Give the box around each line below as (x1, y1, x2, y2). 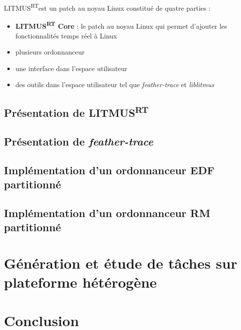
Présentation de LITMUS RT (4, 103, 149, 120)
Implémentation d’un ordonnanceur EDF (4, 162, 215, 177)
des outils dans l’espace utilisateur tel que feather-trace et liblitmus (15, 79, 214, 90)
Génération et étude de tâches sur (4, 253, 238, 273)
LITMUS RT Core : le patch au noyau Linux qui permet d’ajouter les (15, 19, 227, 31)
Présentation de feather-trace (4, 134, 153, 149)
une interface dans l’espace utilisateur (15, 63, 128, 73)
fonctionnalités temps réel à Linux (15, 30, 117, 40)
